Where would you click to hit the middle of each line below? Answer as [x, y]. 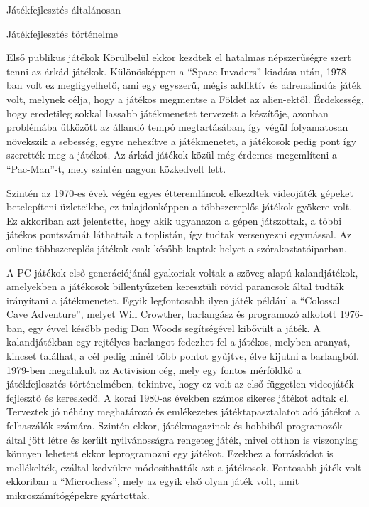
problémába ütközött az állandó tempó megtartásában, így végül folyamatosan [177, 127]
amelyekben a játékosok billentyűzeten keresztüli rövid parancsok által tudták [175, 286]
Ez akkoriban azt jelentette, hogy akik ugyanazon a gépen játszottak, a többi [174, 220]
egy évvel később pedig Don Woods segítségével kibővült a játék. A [175, 327]
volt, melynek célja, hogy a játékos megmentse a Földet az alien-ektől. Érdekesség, [185, 98]
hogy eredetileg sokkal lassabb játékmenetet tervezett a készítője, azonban [167, 113]
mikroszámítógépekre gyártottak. [78, 495]
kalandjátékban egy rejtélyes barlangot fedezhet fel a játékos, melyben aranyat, [178, 342]
